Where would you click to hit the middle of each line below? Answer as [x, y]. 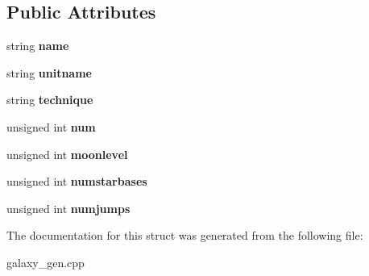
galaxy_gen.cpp [46, 262]
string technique [50, 100]
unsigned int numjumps [68, 208]
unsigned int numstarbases [77, 181]
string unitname [49, 72]
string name [38, 46]
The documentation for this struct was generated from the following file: [185, 235]
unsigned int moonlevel [67, 154]
